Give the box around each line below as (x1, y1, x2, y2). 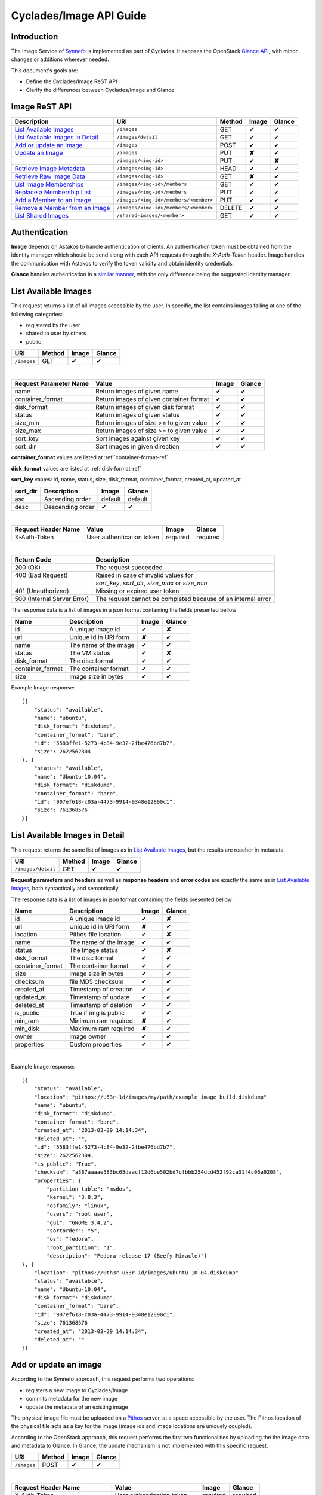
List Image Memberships (14, 180, 84, 188)
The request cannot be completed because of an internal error (95, 595, 271, 603)
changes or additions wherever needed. (11, 56, 110, 63)
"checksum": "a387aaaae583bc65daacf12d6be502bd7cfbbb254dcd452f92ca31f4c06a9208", (33, 1169, 283, 1176)
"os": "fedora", (47, 1235, 94, 1243)
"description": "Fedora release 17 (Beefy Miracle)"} (47, 1253, 208, 1259)
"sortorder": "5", (47, 1227, 101, 1234)
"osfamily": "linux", (47, 1202, 110, 1209)
